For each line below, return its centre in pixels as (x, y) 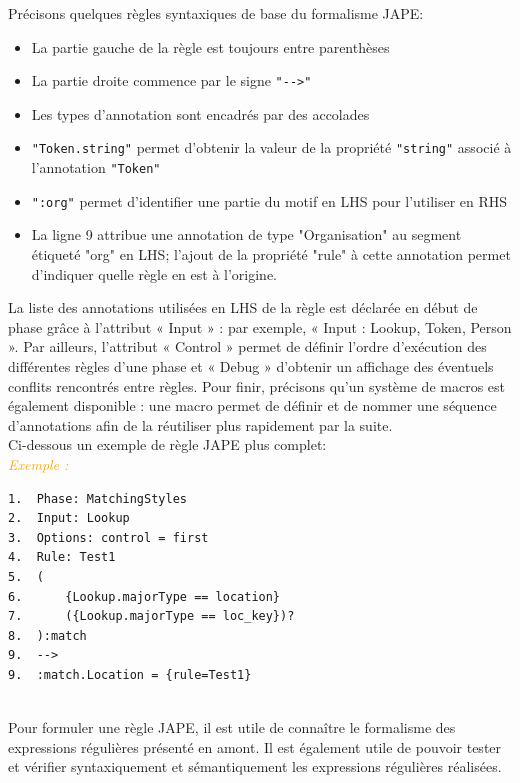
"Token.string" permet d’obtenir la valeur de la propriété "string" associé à (271, 147)
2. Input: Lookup (69, 518)
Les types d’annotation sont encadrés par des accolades (200, 113)
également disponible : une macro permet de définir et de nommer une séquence (252, 405)
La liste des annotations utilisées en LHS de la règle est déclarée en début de (243, 307)
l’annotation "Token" (96, 167)
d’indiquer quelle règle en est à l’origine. (154, 273)
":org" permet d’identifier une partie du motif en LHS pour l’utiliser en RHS (269, 200)
